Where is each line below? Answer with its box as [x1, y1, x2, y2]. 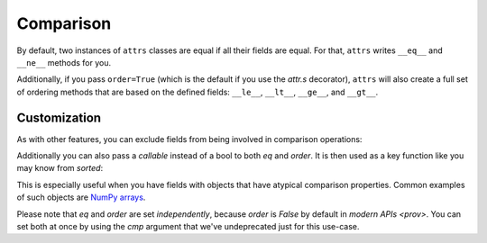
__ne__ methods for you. [16, 57, 112, 67]
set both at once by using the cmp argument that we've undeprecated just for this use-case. [16, 220, 360, 231]
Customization [16, 110, 102, 125]
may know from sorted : [16, 163, 104, 174]
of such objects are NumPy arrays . [16, 192, 146, 202]
